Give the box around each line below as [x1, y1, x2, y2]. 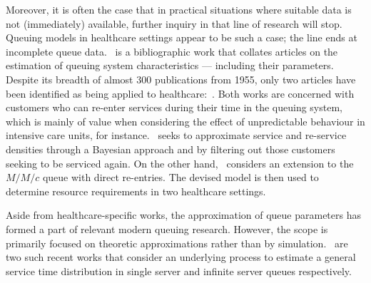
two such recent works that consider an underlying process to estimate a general [6, 249, 356, 264]
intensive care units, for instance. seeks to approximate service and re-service [6, 128, 347, 143]
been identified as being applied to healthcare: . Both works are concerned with [6, 86, 355, 101]
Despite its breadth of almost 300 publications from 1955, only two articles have [6, 71, 356, 86]
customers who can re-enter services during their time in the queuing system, [6, 100, 342, 115]
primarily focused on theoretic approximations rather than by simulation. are [6, 235, 348, 250]
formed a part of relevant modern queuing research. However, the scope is [6, 221, 328, 236]
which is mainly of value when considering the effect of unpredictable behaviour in [6, 113, 365, 128]
